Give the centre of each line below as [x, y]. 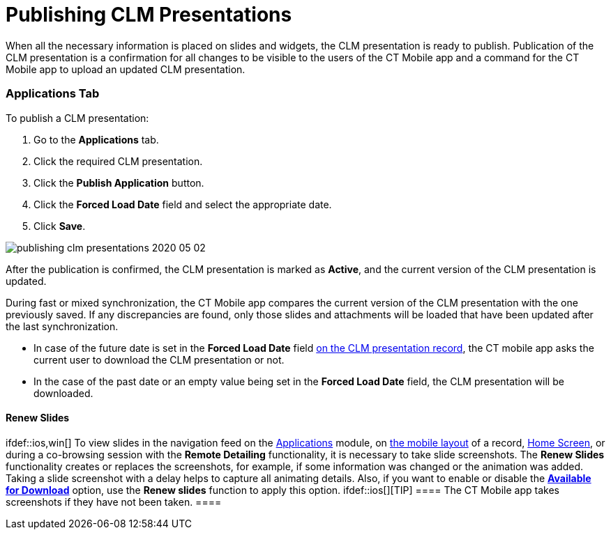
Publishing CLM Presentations [149, 15]
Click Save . [60, 226]
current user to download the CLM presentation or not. [159, 359]
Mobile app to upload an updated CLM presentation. [126, 69]
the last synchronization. [62, 326]
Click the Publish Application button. [119, 183]
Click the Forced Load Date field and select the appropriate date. [183, 204]
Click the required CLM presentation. [118, 161]
